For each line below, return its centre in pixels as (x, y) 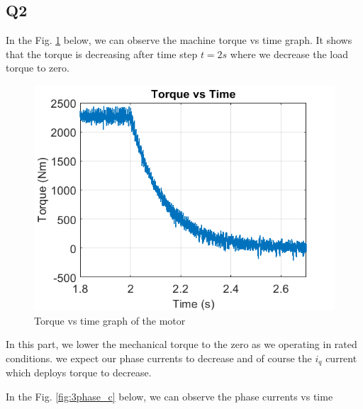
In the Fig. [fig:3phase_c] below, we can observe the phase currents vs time (169, 396)
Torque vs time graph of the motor (110, 320)
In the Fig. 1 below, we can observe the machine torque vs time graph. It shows (179, 40)
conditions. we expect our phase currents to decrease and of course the (159, 358)
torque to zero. (38, 68)
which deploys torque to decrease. (79, 372)
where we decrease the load (289, 54)
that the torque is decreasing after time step (102, 54)
